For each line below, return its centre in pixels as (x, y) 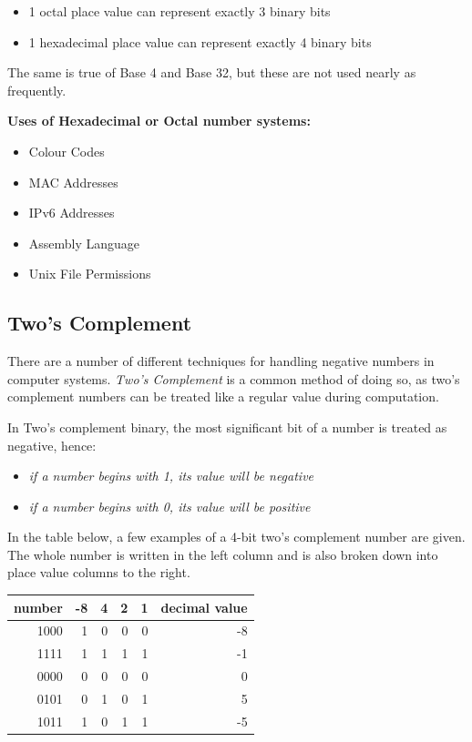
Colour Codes (67, 151)
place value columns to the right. (99, 572)
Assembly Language (84, 243)
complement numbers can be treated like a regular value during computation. (223, 396)
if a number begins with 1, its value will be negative (171, 476)
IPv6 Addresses (72, 213)
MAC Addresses (73, 182)
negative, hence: (52, 445)
